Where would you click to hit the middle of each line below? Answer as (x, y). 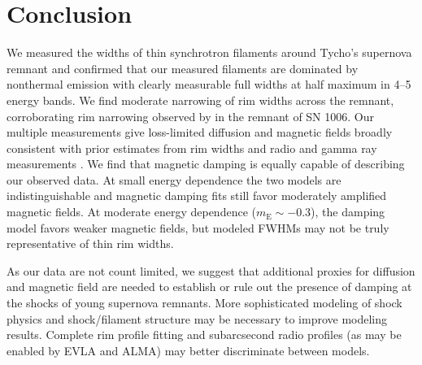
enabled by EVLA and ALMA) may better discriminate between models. (188, 350)
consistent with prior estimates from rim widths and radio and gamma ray (192, 148)
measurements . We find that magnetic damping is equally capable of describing (206, 164)
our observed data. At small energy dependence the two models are (174, 179)
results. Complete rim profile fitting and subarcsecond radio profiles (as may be (204, 335)
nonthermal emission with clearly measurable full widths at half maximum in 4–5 (209, 84)
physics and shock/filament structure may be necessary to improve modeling (197, 318)
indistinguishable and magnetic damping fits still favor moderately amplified (197, 196)
